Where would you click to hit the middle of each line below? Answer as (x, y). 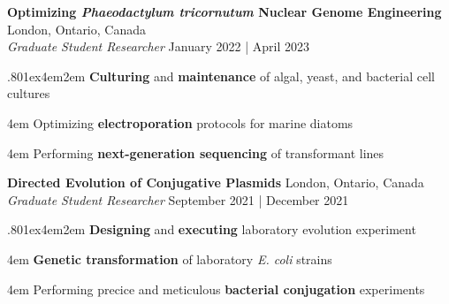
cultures (29, 93)
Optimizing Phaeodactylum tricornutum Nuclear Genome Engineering (224, 11)
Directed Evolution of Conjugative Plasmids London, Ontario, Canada (216, 182)
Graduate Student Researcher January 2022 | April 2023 (158, 46)
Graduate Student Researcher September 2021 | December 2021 (178, 199)
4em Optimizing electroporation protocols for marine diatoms (180, 122)
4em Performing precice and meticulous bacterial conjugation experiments (216, 289)
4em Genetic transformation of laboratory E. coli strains (170, 258)
